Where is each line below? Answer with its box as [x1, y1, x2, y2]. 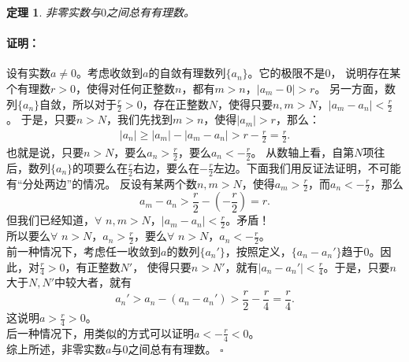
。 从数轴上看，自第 [251, 143, 355, 160]
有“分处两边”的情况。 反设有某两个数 [6, 175, 197, 191]
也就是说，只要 [6, 143, 84, 160]
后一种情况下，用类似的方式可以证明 [6, 324, 194, 341]
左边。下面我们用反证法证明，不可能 [213, 159, 401, 175]
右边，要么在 [132, 159, 199, 175]
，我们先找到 [106, 111, 173, 127]
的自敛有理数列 [148, 65, 226, 81]
